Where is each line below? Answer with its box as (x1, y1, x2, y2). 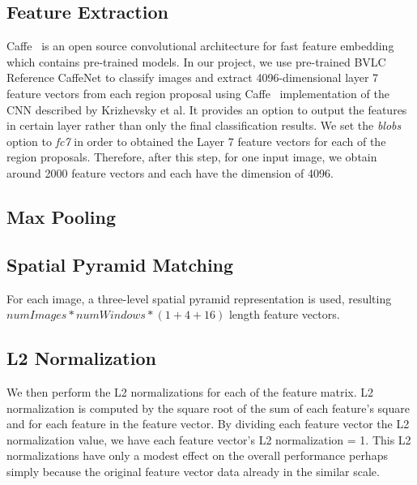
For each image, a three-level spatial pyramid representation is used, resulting (6, 290, 392, 307)
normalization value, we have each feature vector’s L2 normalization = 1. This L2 (6, 431, 411, 448)
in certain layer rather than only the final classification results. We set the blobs (6, 117, 402, 134)
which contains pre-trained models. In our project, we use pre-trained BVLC (6, 53, 386, 70)
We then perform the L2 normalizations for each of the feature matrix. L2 (6, 383, 373, 400)
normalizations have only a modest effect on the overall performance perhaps (6, 447, 388, 464)
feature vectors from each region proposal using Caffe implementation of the (6, 84, 389, 101)
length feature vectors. (228, 306, 340, 323)
